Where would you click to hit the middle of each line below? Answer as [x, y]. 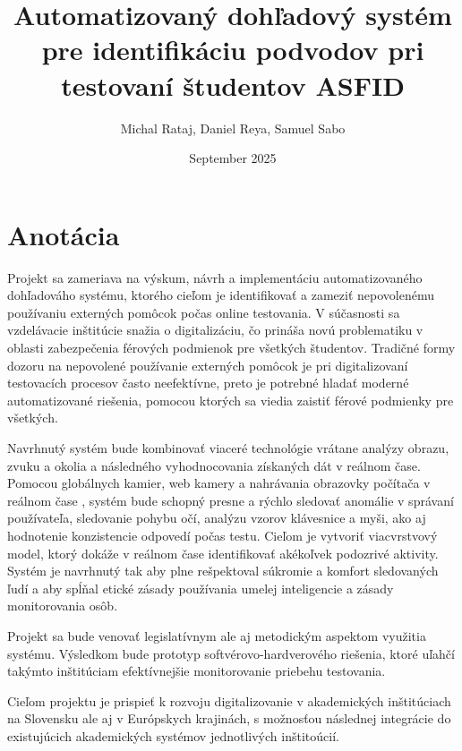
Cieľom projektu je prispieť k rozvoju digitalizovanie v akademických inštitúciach [229, 700]
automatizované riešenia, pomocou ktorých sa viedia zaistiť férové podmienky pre [231, 400]
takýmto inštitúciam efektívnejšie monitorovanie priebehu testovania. [197, 671]
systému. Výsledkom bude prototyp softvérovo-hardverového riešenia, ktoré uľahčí [231, 653]
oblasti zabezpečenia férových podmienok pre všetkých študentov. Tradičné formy [231, 347]
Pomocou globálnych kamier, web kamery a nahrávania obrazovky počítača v [219, 483]
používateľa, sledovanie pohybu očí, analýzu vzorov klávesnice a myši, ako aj [217, 518]
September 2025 [233, 158]
